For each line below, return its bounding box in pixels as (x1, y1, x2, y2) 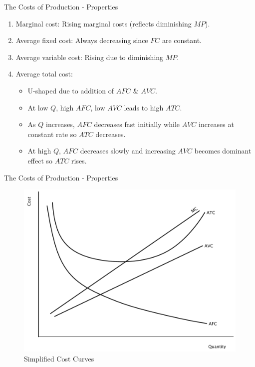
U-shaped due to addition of (27, 85, 114, 95)
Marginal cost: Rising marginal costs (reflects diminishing (15, 18, 192, 28)
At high (27, 145, 51, 156)
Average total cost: (15, 68, 73, 79)
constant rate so (27, 128, 77, 139)
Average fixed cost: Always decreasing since (15, 35, 148, 45)
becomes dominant (194, 145, 252, 156)
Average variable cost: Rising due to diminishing (15, 51, 164, 62)
